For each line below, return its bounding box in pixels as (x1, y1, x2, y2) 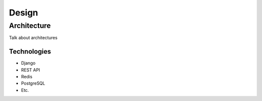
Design (9, 7, 38, 18)
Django (21, 60, 36, 66)
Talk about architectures (9, 35, 58, 41)
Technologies (9, 47, 51, 56)
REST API (21, 67, 40, 72)
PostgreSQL (21, 80, 46, 87)
